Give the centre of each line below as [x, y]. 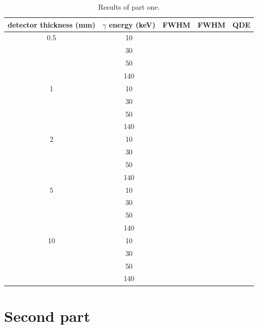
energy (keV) [132, 24]
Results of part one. [129, 7]
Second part [47, 315]
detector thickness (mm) [52, 24]
